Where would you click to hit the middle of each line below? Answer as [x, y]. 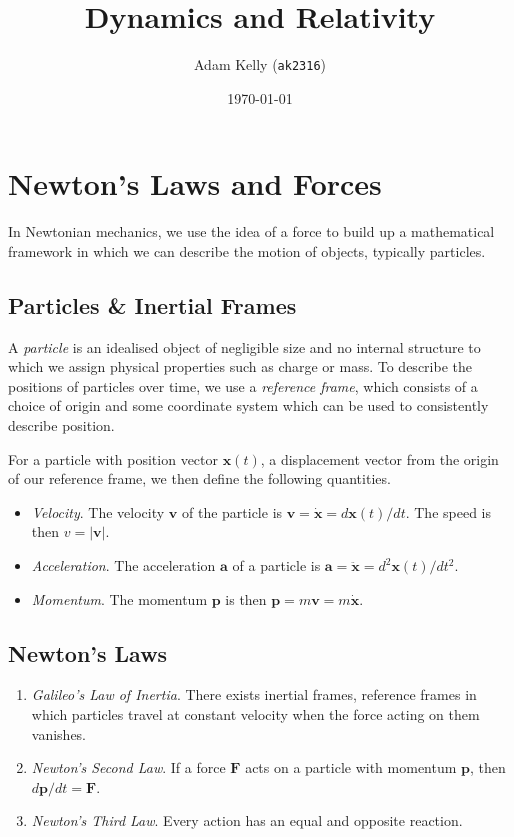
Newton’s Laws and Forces [195, 183]
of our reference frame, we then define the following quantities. [199, 478]
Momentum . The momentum [119, 598]
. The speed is [448, 511]
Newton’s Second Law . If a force [128, 767]
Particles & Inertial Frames [152, 304]
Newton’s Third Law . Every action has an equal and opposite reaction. [247, 820]
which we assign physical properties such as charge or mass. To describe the [240, 366]
